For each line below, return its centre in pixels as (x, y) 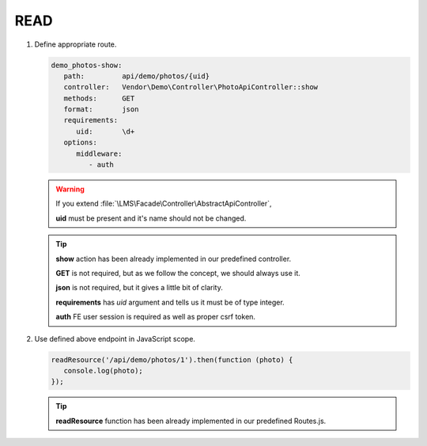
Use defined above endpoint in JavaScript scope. (115, 338)
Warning (70, 189)
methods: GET (99, 98)
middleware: (99, 153)
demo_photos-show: (87, 65)
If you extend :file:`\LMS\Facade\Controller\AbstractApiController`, (164, 204)
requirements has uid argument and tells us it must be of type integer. (170, 302)
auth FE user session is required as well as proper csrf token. (156, 317)
